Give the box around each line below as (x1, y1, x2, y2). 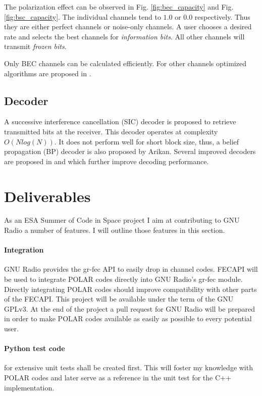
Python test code (4, 343, 65, 354)
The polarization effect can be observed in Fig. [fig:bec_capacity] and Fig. (4, 2, 234, 12)
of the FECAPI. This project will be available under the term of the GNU (4, 293, 234, 304)
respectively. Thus (194, 11, 250, 22)
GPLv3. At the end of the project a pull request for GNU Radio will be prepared (4, 303, 255, 314)
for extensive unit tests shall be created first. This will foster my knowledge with (4, 362, 253, 373)
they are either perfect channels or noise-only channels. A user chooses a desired (4, 21, 252, 32)
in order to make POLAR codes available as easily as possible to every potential (4, 313, 252, 324)
